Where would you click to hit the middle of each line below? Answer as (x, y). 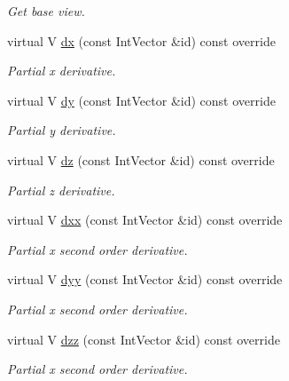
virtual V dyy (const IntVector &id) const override (145, 279)
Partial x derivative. (62, 71)
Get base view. (46, 11)
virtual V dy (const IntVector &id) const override (141, 100)
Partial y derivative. (62, 130)
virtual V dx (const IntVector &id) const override (141, 40)
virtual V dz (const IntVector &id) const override (141, 159)
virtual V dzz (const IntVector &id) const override (144, 339)
